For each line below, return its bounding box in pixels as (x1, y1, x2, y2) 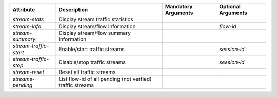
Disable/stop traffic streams (58, 59, 126, 66)
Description (58, 6, 88, 13)
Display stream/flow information (58, 23, 136, 30)
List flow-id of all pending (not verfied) (58, 76, 152, 82)
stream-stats (12, 16, 44, 23)
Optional (219, 3, 241, 10)
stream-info (12, 23, 42, 30)
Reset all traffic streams (58, 69, 116, 76)
